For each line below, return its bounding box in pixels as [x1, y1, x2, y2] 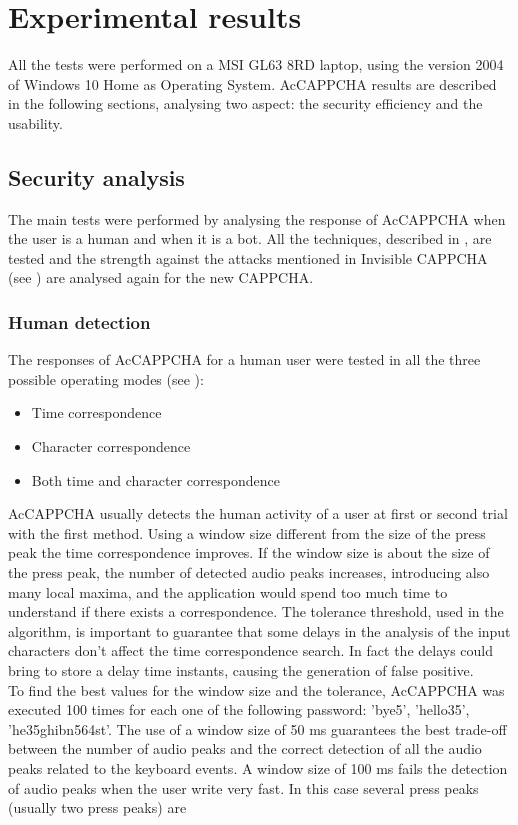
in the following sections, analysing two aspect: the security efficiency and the [8, 93, 483, 114]
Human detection [8, 310, 151, 334]
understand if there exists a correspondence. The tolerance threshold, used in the [8, 601, 504, 622]
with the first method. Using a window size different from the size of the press [8, 522, 486, 543]
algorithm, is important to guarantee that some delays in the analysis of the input [8, 620, 511, 641]
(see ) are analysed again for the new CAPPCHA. [8, 267, 314, 288]
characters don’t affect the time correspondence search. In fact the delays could [8, 640, 494, 661]
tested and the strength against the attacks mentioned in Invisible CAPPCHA [8, 247, 488, 268]
